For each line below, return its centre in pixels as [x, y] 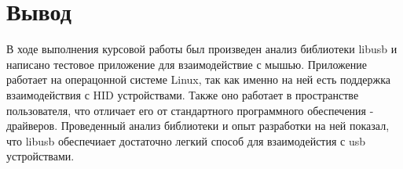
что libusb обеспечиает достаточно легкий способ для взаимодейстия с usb [186, 140]
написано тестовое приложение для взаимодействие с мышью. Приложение [187, 64]
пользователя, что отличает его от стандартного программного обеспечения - [190, 110]
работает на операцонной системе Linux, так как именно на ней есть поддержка [198, 79]
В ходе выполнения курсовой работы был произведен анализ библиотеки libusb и [202, 49]
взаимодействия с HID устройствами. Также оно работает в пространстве [183, 94]
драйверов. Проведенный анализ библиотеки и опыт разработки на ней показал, [198, 126]
